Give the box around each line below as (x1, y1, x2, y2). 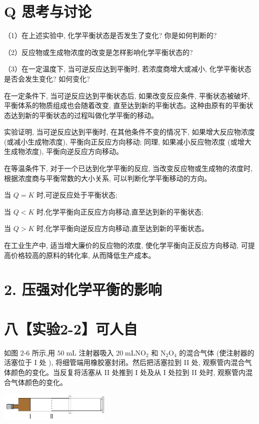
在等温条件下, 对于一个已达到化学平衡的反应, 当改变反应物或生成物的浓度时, (4, 163, 252, 173)
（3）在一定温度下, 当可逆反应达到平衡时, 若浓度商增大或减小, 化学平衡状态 (4, 63, 251, 74)
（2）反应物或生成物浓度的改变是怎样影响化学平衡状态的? (4, 46, 193, 57)
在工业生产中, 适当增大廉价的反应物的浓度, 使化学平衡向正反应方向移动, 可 (4, 240, 248, 250)
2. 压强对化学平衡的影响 (4, 279, 162, 299)
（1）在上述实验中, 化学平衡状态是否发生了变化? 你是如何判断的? (4, 30, 217, 40)
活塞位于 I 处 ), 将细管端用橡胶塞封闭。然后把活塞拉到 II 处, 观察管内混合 (4, 357, 245, 367)
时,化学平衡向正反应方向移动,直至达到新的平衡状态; (36, 206, 203, 216)
